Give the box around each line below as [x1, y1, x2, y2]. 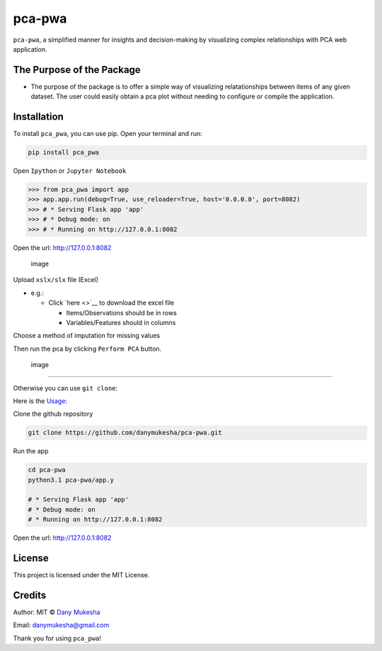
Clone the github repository [13, 409, 93, 418]
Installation [13, 111, 64, 123]
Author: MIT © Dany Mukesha [13, 608, 100, 616]
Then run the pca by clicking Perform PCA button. [13, 344, 162, 353]
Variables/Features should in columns [66, 318, 176, 327]
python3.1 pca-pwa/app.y [28, 475, 115, 484]
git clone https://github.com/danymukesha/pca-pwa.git [28, 429, 222, 437]
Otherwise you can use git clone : [13, 383, 118, 392]
